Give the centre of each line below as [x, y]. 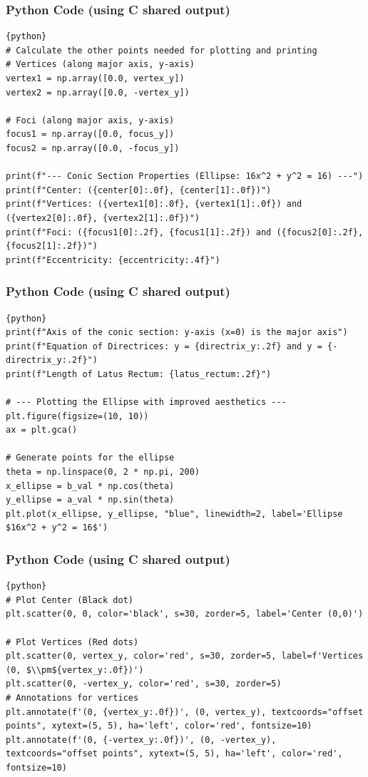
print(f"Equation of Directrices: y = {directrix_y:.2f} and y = [164, 346]
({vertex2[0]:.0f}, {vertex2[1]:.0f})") [103, 218]
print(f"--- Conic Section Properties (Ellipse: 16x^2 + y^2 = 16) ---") [185, 176]
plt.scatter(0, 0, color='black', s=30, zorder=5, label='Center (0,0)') [185, 614]
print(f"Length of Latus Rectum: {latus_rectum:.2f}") [139, 374]
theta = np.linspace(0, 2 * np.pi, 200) [103, 472]
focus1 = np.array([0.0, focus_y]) [90, 134]
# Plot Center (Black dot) [70, 600]
